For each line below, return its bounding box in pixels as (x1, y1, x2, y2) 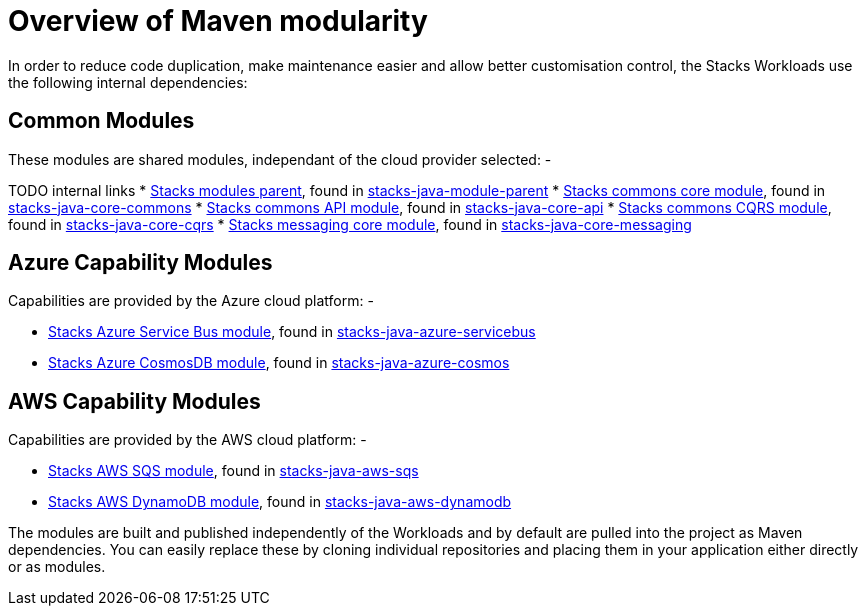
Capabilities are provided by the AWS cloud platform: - (8, 431, 367, 449)
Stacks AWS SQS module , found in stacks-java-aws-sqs (48, 462, 419, 480)
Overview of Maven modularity (8, 4, 428, 38)
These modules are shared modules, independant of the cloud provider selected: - (8, 150, 552, 168)
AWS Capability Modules (8, 388, 261, 414)
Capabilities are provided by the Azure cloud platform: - (8, 292, 374, 310)
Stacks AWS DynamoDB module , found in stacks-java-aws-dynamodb (48, 493, 512, 511)
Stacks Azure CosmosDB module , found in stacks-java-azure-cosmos (48, 354, 510, 372)
